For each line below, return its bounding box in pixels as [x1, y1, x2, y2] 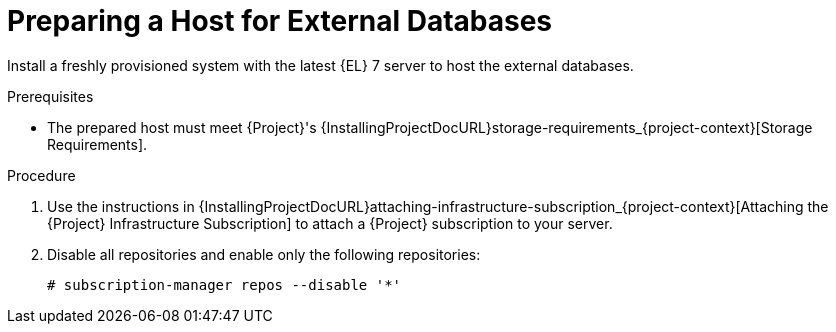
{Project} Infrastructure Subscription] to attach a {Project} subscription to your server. [47, 214, 613, 232]
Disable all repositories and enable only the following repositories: [47, 245, 481, 263]
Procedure [7, 166, 76, 184]
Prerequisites [7, 87, 94, 105]
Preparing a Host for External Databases [7, 4, 553, 38]
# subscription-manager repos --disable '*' [47, 276, 402, 293]
